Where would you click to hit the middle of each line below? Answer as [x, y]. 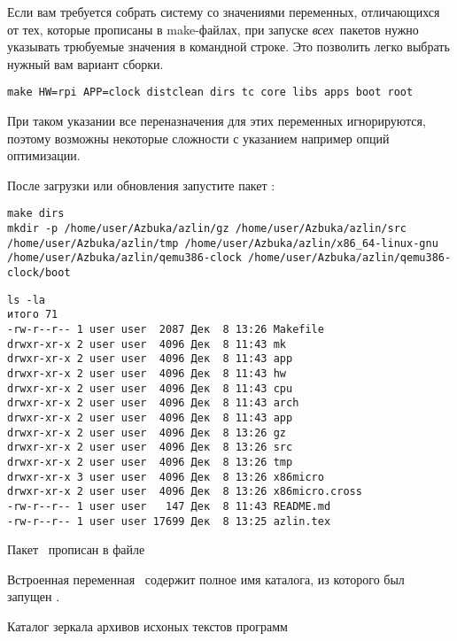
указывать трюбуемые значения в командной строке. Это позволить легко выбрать [228, 46]
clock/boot [39, 273]
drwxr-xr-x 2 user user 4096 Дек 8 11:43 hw [147, 373]
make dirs [36, 214]
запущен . [34, 596]
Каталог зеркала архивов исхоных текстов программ [147, 626]
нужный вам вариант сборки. [85, 63]
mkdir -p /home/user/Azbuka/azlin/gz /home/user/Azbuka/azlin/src [207, 229]
